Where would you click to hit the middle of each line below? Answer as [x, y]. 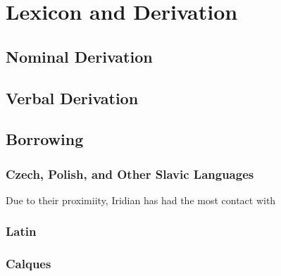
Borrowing [45, 139]
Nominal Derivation [79, 56]
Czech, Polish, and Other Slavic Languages [130, 174]
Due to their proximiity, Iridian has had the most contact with [141, 200]
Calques [29, 264]
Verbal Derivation [72, 98]
